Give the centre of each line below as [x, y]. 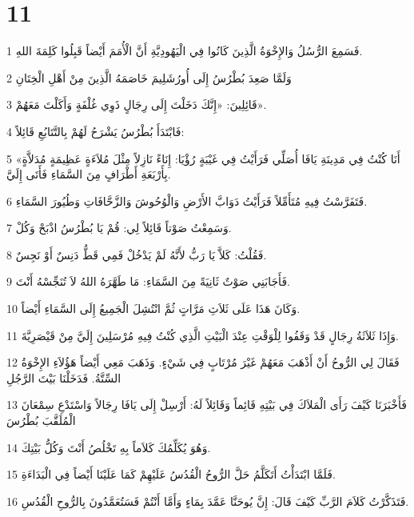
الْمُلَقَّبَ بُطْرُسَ [41, 421]
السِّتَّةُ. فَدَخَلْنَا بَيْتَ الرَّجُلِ [64, 377]
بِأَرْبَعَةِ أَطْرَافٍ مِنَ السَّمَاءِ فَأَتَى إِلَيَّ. [89, 174]
